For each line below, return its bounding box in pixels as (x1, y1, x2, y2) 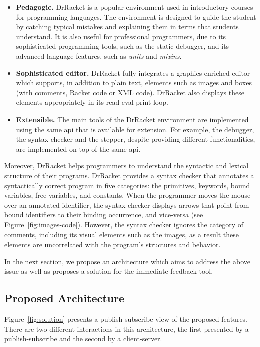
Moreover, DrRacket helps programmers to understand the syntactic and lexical (4, 160, 249, 171)
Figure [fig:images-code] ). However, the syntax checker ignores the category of (4, 219, 244, 229)
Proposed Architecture (4, 290, 125, 306)
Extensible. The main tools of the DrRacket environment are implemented (16, 113, 249, 124)
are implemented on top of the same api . (16, 143, 141, 154)
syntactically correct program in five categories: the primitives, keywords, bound (4, 180, 250, 190)
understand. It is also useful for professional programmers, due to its (16, 31, 226, 41)
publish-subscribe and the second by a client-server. (4, 333, 162, 344)
